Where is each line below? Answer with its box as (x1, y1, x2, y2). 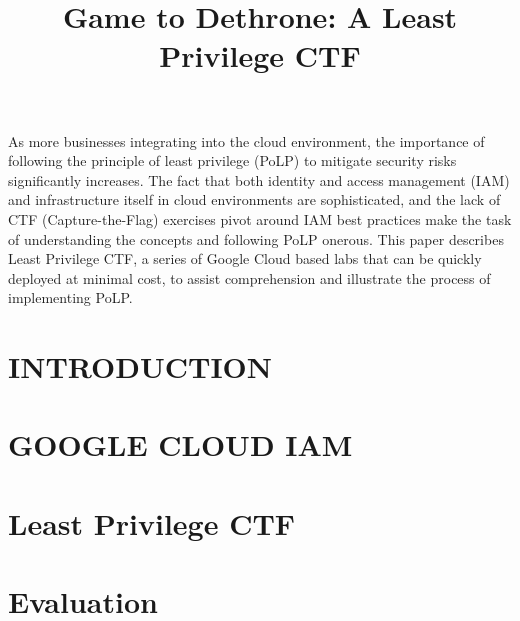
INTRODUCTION (8, 346, 273, 387)
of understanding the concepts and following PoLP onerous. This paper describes (8, 228, 504, 249)
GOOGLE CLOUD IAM (8, 424, 353, 465)
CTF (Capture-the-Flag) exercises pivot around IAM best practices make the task (8, 208, 512, 229)
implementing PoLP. (8, 287, 133, 308)
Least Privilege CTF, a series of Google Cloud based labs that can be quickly (8, 248, 482, 269)
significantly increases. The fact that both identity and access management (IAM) (8, 169, 510, 190)
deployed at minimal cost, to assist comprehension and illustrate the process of (8, 267, 491, 288)
